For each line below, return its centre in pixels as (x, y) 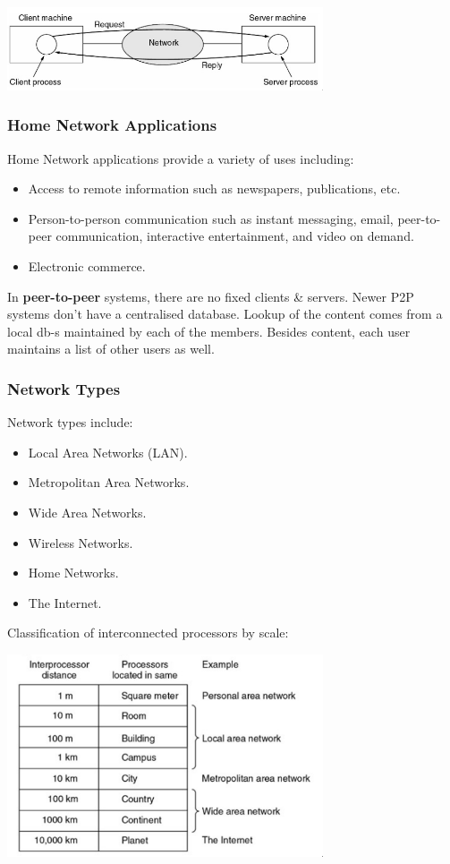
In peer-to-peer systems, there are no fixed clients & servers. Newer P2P (211, 296)
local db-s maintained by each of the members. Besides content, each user (209, 331)
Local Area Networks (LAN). (108, 452)
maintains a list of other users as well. (111, 349)
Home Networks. (73, 573)
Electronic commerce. (87, 266)
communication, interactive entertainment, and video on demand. (235, 236)
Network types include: (70, 422)
